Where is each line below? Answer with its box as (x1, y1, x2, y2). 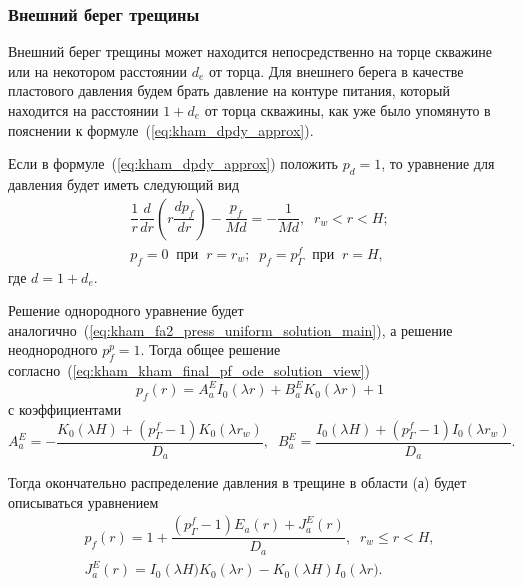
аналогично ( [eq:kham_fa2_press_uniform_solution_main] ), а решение (8, 319, 453, 340)
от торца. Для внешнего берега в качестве (209, 60, 464, 81)
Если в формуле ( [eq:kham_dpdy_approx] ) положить (8, 153, 338, 174)
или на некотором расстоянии (8, 60, 188, 81)
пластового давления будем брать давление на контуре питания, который (8, 80, 450, 101)
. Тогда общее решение (140, 339, 281, 360)
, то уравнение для (381, 153, 495, 174)
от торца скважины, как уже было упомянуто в (204, 100, 491, 120)
